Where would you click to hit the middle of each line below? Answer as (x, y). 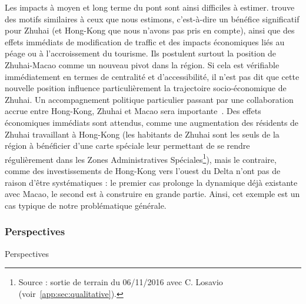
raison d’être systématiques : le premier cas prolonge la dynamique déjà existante (151, 182)
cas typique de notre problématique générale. (86, 205)
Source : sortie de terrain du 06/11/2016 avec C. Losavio (121, 282)
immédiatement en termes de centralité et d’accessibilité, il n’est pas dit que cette (152, 76)
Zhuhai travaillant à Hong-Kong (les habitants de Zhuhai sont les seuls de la (142, 134)
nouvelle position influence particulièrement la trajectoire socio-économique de (146, 88)
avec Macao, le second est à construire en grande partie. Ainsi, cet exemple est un (152, 194)
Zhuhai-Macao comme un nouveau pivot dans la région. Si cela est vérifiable (142, 64)
